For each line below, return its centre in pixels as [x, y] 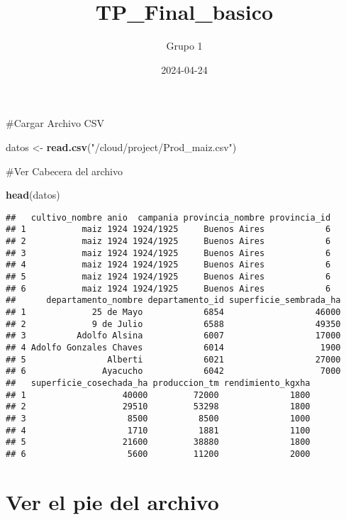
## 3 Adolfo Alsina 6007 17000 [173, 336]
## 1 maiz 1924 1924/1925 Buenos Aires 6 [168, 229]
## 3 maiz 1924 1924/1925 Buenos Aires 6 [168, 253]
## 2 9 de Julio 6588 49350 [173, 324]
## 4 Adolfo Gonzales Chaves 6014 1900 [173, 347]
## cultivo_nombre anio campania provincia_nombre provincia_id [168, 217]
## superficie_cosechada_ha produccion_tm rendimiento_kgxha [158, 383]
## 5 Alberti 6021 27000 [173, 359]
